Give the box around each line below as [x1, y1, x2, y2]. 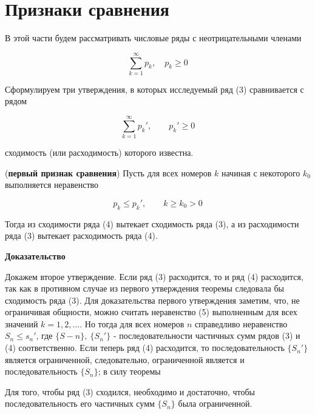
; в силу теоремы [98, 365, 161, 378]
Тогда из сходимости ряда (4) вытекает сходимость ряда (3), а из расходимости [5, 217, 299, 230]
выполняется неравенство [5, 178, 99, 191]
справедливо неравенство [194, 317, 288, 330]
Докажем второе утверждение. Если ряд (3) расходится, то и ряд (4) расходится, [5, 270, 303, 282]
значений [5, 317, 38, 330]
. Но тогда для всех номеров [80, 317, 185, 330]
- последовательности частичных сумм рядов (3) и [113, 329, 300, 342]
